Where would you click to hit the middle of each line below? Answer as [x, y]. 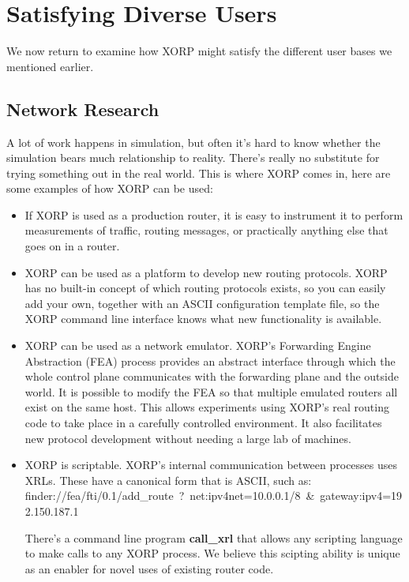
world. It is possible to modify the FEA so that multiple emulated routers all [211, 391]
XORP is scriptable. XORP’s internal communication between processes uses [211, 465]
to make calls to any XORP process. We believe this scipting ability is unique [212, 553]
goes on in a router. [72, 246]
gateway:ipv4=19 [361, 496]
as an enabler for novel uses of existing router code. [149, 568]
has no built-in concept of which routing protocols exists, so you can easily [205, 288]
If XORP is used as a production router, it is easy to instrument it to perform [214, 214]
